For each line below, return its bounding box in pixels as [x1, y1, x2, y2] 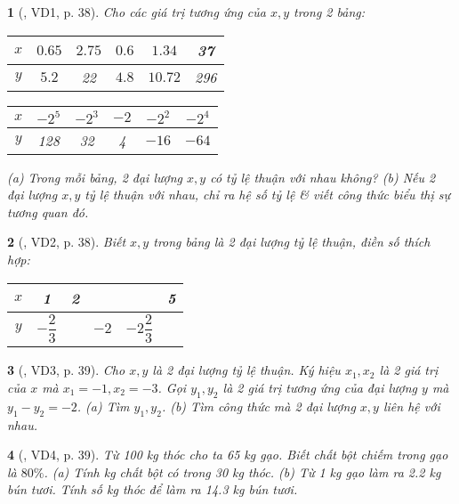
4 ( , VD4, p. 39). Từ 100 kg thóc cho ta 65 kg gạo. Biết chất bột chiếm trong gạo [7, 445, 448, 464]
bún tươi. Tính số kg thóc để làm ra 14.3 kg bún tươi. [7, 480, 298, 499]
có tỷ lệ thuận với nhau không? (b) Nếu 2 [210, 167, 436, 186]
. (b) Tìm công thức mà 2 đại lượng [161, 396, 356, 415]
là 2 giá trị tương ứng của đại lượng [222, 378, 418, 396]
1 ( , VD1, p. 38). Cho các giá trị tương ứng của [7, 3, 266, 20]
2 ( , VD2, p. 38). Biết [7, 232, 126, 251]
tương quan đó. [7, 202, 89, 221]
